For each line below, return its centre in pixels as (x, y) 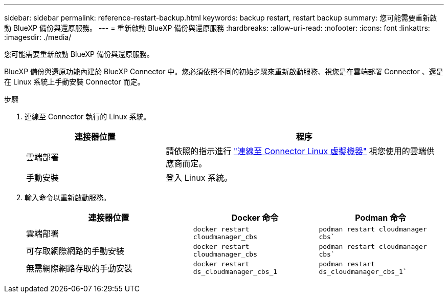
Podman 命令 (381, 218)
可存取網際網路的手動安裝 (75, 251)
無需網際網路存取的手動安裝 (80, 268)
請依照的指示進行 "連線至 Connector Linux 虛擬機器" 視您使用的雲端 (296, 151)
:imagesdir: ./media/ (38, 37)
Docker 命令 (255, 218)
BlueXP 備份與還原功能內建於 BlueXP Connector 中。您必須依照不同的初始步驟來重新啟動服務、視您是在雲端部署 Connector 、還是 (224, 71)
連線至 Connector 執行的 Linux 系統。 (88, 116)
